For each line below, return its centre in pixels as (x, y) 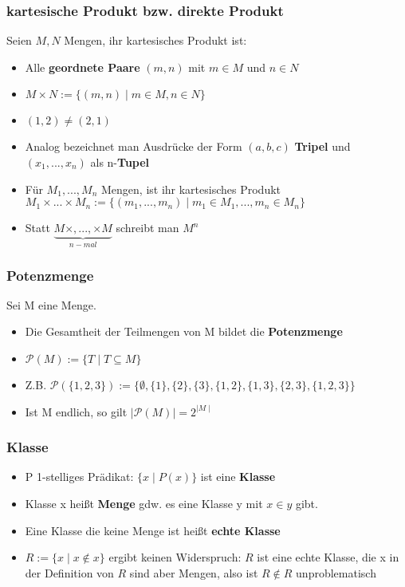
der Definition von (69, 572)
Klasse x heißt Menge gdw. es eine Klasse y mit (144, 504)
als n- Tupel (120, 162)
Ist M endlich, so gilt (76, 411)
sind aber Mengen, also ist (194, 572)
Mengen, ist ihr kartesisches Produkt (191, 189)
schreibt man (147, 228)
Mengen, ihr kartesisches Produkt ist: (155, 40)
